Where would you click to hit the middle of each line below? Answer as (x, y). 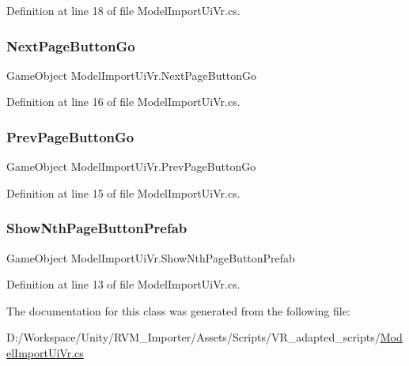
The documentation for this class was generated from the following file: (178, 310)
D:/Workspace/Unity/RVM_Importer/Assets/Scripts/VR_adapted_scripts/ (193, 337)
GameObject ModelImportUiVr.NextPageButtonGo (132, 75)
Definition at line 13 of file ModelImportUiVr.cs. (123, 284)
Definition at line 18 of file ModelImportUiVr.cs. (123, 10)
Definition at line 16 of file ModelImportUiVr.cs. (123, 102)
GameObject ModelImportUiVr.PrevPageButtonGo (131, 166)
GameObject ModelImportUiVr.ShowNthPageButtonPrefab (151, 257)
